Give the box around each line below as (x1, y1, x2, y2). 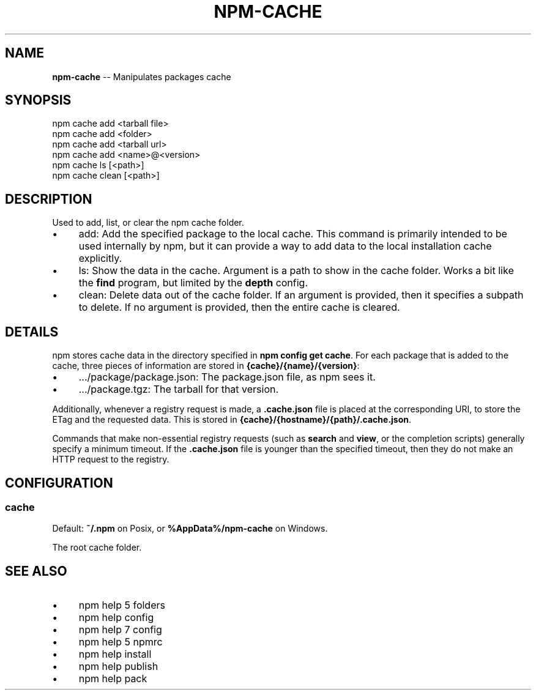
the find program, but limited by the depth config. (78, 277, 308, 289)
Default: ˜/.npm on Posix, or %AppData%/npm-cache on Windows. (52, 523, 328, 534)
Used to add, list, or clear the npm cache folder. (52, 217, 244, 228)
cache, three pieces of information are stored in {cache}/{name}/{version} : (52, 360, 360, 371)
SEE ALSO (5, 563, 67, 579)
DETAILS (5, 324, 59, 340)
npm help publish (78, 660, 158, 673)
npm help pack (78, 672, 147, 685)
